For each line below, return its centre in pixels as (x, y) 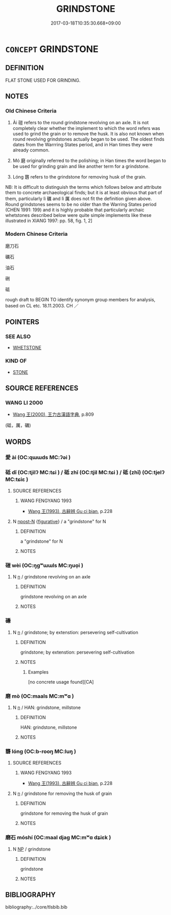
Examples (38, 672)
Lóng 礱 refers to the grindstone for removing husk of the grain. (79, 177)
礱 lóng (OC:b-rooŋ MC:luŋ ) (41, 751)
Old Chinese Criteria (31, 111)
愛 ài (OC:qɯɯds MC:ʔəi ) (38, 457)
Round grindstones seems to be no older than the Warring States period (81, 205)
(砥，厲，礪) (18, 426)
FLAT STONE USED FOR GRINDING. (43, 80)
